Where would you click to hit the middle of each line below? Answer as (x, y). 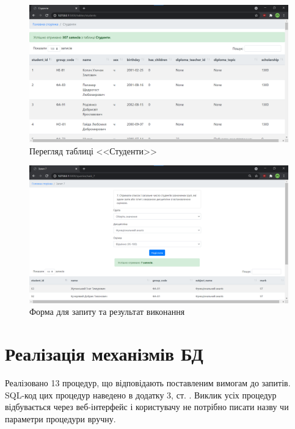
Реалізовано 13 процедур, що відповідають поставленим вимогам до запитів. (148, 383)
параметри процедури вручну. (60, 418)
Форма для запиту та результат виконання (107, 312)
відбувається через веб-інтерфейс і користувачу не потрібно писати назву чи (147, 407)
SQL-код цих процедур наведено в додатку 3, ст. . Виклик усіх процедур (141, 395)
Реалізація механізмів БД (104, 354)
